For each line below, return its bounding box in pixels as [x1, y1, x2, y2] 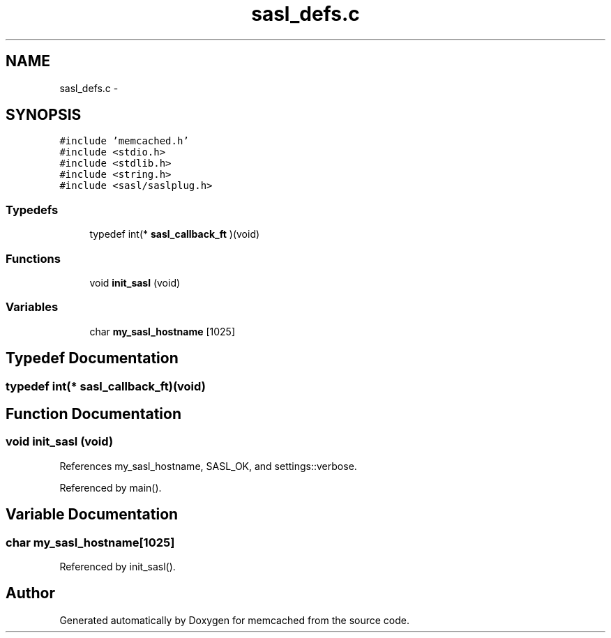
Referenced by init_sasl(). [59, 560, 176, 572]
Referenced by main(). [59, 481, 162, 494]
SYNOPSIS [6, 106, 82, 124]
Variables [6, 300, 59, 314]
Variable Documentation [6, 506, 179, 524]
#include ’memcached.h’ [59, 135, 189, 147]
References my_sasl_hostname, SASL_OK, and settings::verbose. [59, 459, 357, 472]
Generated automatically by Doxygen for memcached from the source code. [59, 614, 410, 626]
